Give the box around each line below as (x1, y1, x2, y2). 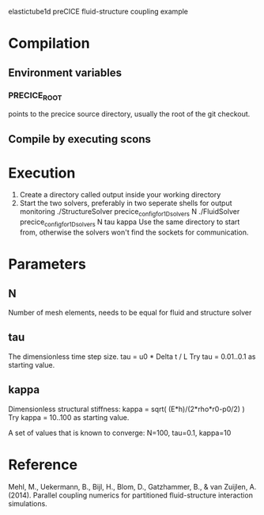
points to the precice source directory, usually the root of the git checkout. (8, 109, 251, 119)
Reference (8, 456, 77, 474)
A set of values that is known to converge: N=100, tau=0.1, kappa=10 (8, 428, 232, 437)
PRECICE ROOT (8, 90, 62, 102)
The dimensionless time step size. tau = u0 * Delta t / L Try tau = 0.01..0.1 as (8, 352, 256, 361)
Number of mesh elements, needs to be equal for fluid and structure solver (8, 308, 252, 318)
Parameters (8, 255, 87, 273)
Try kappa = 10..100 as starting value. (8, 412, 130, 422)
